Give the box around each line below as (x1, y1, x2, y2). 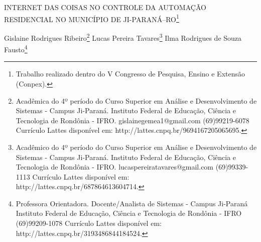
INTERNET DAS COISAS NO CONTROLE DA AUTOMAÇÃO (4, 2, 206, 12)
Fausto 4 (4, 43, 28, 54)
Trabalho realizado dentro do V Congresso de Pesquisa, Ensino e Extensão (16, 68, 245, 79)
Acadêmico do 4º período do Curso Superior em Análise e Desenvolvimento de (16, 141, 257, 152)
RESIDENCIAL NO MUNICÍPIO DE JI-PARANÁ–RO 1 (4, 12, 179, 24)
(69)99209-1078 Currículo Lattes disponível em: (16, 218, 162, 228)
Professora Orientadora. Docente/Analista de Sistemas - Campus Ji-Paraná (16, 198, 248, 208)
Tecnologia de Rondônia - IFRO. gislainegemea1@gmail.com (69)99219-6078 (16, 115, 249, 125)
